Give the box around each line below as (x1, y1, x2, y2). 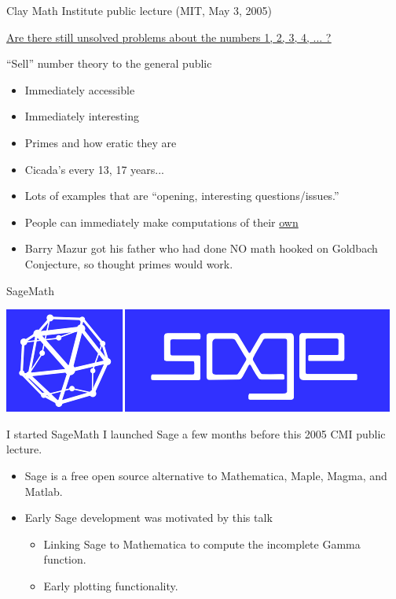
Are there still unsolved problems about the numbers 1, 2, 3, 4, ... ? (6, 28, 332, 45)
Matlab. (24, 483, 63, 499)
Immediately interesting (24, 108, 139, 124)
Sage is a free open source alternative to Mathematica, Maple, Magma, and (24, 467, 387, 483)
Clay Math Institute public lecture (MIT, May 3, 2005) (6, 2, 273, 18)
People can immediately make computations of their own (24, 213, 299, 230)
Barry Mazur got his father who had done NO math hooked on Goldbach (24, 240, 378, 257)
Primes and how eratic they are (24, 134, 177, 150)
